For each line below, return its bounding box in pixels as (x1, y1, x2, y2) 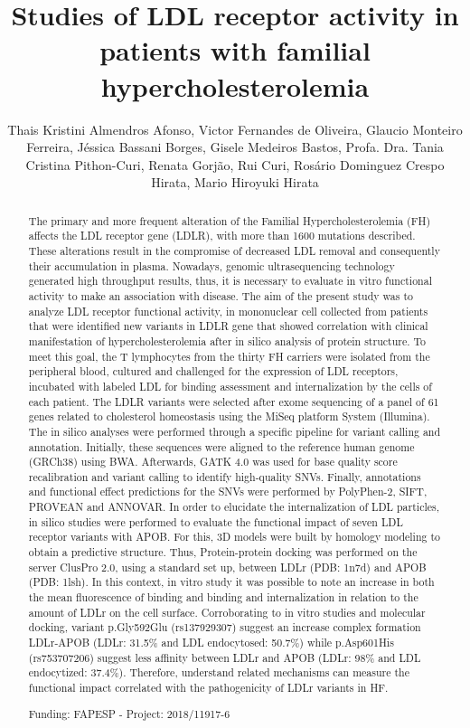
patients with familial (99, 32, 371, 69)
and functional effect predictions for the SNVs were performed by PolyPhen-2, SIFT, (28, 484, 428, 499)
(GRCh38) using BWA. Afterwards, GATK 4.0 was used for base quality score (28, 454, 398, 469)
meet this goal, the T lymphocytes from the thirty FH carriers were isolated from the (28, 348, 430, 364)
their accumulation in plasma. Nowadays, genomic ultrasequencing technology (28, 258, 395, 273)
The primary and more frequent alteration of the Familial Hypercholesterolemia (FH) (28, 213, 431, 228)
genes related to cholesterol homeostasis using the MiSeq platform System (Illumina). (28, 409, 430, 424)
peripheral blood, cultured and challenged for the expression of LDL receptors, (28, 364, 399, 379)
